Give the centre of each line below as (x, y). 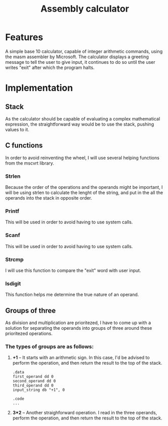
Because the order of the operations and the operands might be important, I (84, 187)
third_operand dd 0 (33, 385)
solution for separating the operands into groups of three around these (79, 328)
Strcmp (14, 259)
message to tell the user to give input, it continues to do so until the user (80, 62)
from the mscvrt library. (30, 163)
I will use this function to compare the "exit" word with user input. (73, 270)
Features (24, 37)
